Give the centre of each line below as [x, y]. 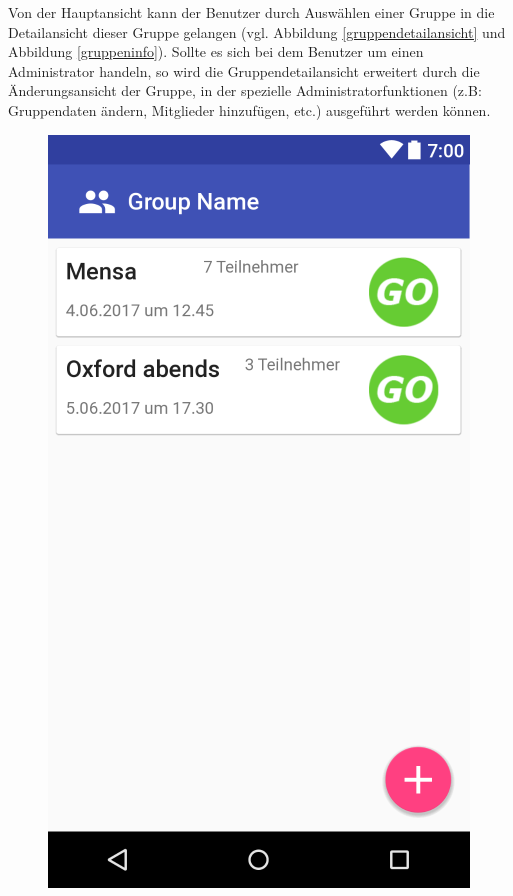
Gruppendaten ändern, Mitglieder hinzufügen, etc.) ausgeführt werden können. [249, 109]
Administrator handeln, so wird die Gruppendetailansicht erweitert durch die [244, 70]
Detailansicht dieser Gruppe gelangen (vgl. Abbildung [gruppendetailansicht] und [257, 31]
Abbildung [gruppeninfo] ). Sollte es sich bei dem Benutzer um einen [216, 51]
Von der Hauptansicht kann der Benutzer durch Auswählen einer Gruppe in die [251, 12]
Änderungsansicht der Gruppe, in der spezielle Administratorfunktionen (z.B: [245, 90]
